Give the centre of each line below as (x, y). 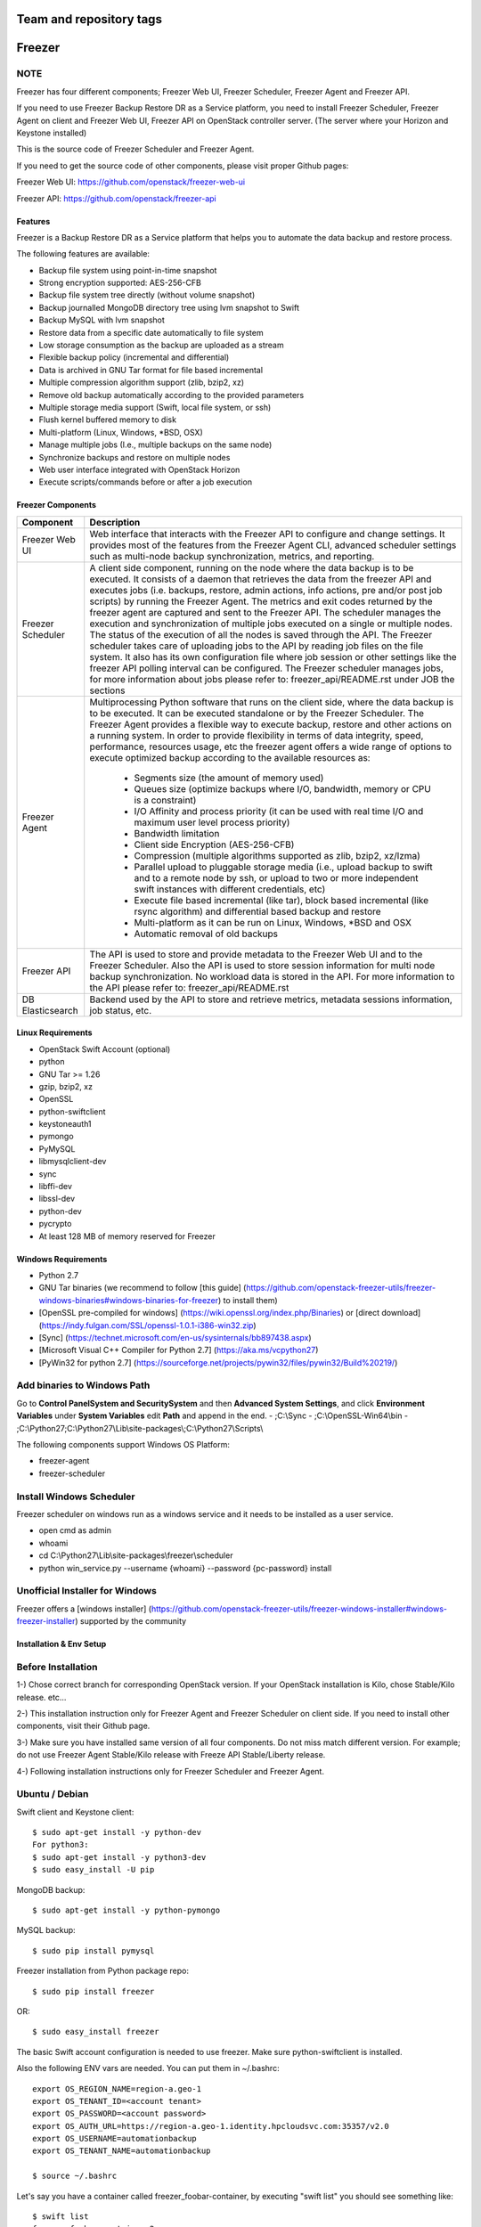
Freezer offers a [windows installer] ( (84, 1609)
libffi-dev (56, 1187)
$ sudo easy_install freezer (96, 2032)
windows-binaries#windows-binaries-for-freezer (129, 1300)
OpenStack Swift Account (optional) (105, 1049)
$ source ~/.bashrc (75, 2176)
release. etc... (41, 1697)
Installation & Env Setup (61, 1644)
